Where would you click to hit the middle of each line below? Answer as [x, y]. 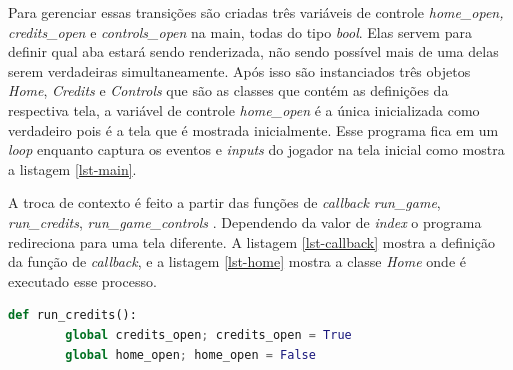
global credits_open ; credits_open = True [208, 334]
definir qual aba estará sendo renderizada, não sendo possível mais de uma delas [253, 51]
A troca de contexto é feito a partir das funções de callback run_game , [224, 202]
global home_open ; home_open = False [190, 354]
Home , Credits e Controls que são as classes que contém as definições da [228, 90]
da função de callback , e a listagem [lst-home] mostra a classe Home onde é [237, 261]
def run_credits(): [72, 315]
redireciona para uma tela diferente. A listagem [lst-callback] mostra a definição [251, 241]
